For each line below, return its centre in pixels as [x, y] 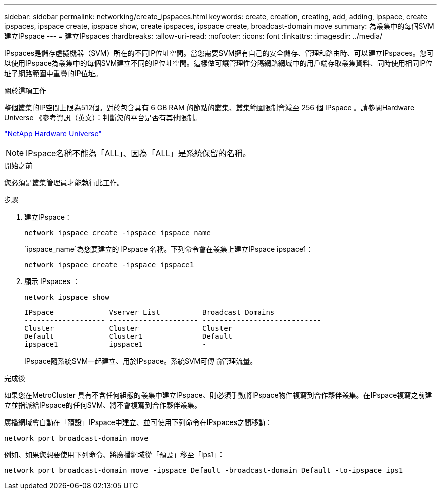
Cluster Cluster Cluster [128, 328]
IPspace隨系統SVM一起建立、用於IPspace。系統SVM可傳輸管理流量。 [141, 361]
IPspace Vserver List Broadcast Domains [150, 312]
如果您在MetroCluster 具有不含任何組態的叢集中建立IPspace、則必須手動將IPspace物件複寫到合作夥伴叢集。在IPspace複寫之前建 [218, 395]
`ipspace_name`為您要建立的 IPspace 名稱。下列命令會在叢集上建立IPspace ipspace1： [169, 249]
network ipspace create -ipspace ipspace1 [109, 265]
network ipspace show [67, 297]
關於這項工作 [25, 90]
